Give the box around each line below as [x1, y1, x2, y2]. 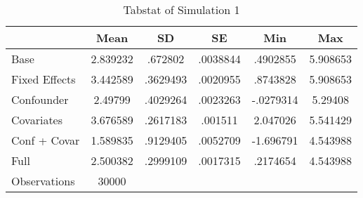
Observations [11, 173, 75, 189]
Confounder [11, 91, 69, 107]
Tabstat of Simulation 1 [123, 1, 240, 18]
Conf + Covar [11, 132, 80, 148]
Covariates [11, 112, 63, 128]
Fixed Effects [11, 71, 76, 87]
